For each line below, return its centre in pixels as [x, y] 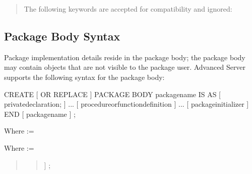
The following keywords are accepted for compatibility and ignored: [128, 9]
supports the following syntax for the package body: [84, 77]
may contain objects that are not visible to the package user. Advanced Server [125, 67]
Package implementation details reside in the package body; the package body [125, 57]
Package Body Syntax [62, 36]
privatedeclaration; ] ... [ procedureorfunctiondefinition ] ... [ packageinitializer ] [127, 104]
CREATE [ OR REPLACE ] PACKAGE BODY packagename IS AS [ [113, 94]
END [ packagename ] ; [40, 114]
